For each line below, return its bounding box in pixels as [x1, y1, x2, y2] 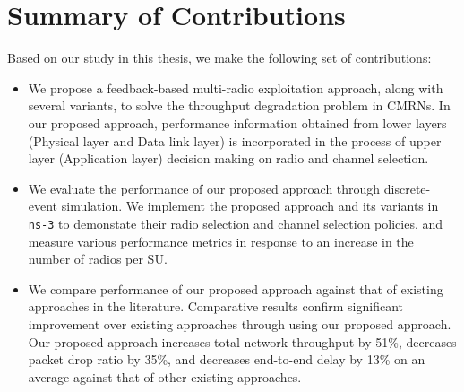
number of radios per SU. [28, 249, 168, 268]
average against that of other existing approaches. [28, 367, 302, 386]
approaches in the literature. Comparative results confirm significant [28, 297, 404, 316]
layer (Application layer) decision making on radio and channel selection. [28, 149, 429, 168]
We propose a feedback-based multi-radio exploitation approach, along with [28, 78, 443, 97]
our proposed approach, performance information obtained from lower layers [28, 113, 447, 132]
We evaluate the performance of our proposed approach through [28, 179, 381, 197]
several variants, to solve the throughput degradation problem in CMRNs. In [28, 96, 451, 115]
